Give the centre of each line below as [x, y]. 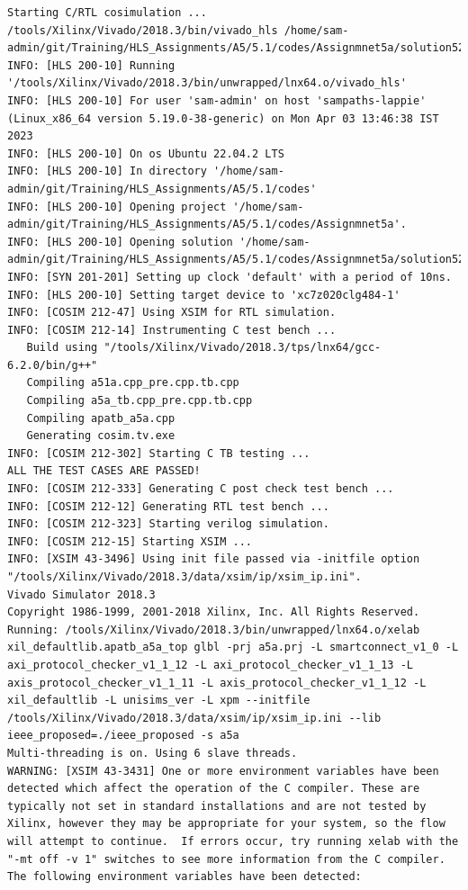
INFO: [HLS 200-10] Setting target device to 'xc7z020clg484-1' [204, 295]
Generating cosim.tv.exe [101, 436]
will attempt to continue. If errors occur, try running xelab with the [233, 841]
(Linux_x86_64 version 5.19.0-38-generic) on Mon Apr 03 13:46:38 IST [223, 118]
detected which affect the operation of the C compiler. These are [214, 789]
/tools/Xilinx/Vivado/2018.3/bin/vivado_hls [143, 30]
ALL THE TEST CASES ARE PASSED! [104, 471]
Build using [62, 348]
